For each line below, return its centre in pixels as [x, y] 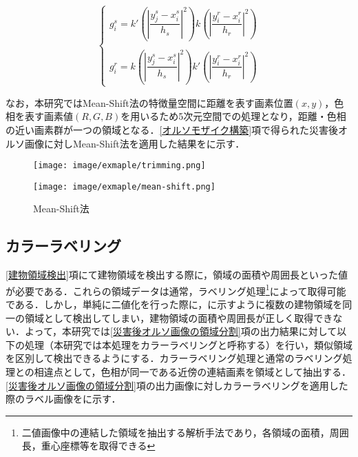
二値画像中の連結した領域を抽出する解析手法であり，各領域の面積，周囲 [185, 432]
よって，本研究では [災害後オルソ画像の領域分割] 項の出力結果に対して [181, 331]
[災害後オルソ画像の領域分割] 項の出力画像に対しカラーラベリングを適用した [177, 385]
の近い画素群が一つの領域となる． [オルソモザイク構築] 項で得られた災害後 [172, 129]
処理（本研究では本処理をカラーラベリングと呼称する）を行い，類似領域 [188, 344]
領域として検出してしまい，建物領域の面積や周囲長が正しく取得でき [179, 317]
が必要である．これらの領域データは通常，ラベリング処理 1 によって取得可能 [176, 290]
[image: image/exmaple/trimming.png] [119, 166]
